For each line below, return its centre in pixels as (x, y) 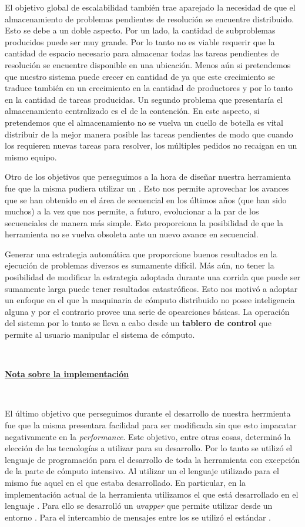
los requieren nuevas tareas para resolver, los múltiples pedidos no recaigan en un (151, 145)
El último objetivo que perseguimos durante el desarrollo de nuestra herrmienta (148, 413)
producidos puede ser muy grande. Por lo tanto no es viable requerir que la (140, 41)
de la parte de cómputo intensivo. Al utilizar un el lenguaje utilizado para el (142, 471)
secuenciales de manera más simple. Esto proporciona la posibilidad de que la (144, 222)
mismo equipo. (31, 157)
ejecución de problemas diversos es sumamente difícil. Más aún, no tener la (140, 265)
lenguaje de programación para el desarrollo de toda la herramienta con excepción (152, 459)
